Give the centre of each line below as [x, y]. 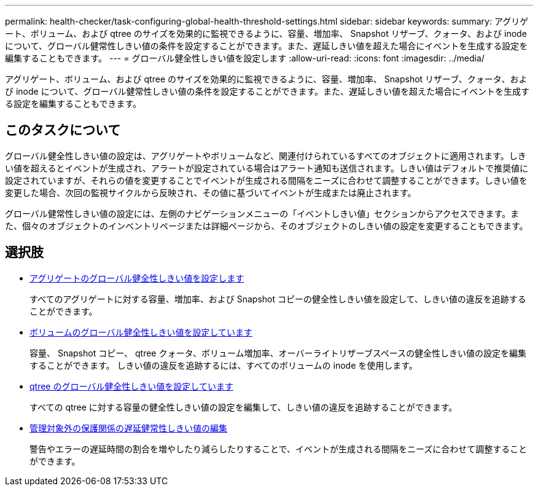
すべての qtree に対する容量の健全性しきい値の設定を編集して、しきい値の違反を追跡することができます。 [244, 407]
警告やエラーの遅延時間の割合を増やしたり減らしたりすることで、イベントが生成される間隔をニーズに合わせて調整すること [279, 449]
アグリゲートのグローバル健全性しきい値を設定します [137, 278]
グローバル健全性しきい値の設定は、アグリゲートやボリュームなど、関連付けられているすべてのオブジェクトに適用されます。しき [266, 155]
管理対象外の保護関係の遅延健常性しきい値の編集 [128, 428]
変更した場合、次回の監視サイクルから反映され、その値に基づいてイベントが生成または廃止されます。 [211, 192]
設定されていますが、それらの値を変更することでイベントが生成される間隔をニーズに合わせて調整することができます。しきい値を [266, 180]
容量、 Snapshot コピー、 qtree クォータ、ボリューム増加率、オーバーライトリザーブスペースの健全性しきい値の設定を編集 [278, 353]
